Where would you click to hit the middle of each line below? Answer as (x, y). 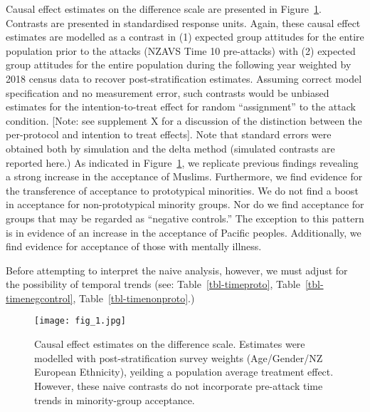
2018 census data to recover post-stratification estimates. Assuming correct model (184, 78)
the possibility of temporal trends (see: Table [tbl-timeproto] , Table (153, 284)
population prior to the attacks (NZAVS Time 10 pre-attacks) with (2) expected (181, 50)
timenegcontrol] (39, 298)
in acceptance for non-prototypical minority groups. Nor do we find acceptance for (185, 204)
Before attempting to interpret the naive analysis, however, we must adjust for (177, 270)
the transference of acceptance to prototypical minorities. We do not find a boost (182, 190)
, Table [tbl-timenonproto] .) (134, 298)
